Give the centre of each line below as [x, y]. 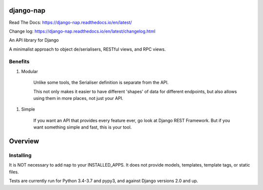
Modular [30, 71]
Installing [20, 155]
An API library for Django [34, 40]
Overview [24, 141]
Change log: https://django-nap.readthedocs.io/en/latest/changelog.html [82, 31]
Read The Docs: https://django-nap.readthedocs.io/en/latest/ [71, 22]
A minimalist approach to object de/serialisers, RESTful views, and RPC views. [87, 49]
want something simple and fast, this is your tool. [83, 127]
